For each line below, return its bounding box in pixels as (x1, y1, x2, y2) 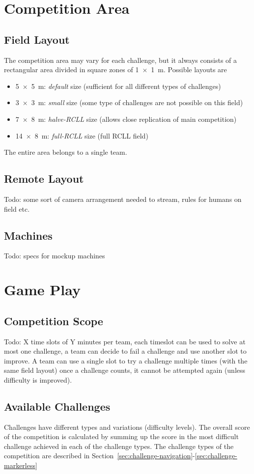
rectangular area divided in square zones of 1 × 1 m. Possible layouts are (4, 64, 227, 75)
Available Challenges (4, 398, 111, 414)
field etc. (4, 203, 30, 214)
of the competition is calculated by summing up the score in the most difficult (4, 431, 239, 442)
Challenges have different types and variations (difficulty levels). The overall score (4, 421, 250, 432)
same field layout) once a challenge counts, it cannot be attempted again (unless (4, 365, 246, 375)
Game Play (4, 279, 81, 300)
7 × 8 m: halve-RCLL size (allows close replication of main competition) (15, 113, 237, 124)
